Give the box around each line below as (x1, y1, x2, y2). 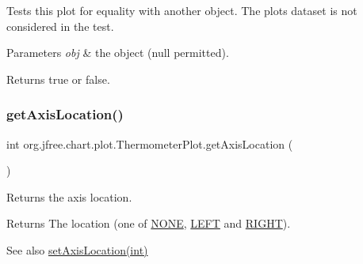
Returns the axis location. (6, 188, 132, 205)
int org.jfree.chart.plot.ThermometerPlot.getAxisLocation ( (6, 135, 293, 152)
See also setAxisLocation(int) (6, 241, 148, 258)
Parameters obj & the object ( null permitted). (6, 44, 229, 61)
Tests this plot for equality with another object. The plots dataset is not (6, 2, 357, 18)
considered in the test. (6, 17, 114, 34)
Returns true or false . (6, 70, 110, 87)
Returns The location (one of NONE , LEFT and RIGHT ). (6, 215, 291, 232)
